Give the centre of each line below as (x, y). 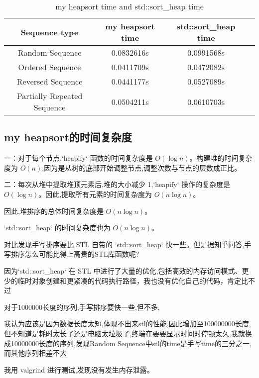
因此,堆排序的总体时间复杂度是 (54, 211)
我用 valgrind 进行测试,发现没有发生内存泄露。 (79, 369)
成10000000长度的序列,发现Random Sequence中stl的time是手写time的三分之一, (128, 343)
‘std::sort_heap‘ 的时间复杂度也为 (57, 228)
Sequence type (50, 32)
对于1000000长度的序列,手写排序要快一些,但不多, (82, 307)
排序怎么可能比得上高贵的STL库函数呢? (75, 254)
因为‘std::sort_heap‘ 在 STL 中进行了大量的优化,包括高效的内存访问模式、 (123, 270)
